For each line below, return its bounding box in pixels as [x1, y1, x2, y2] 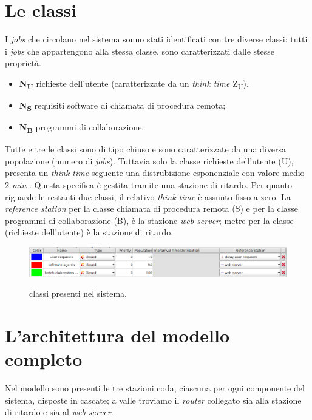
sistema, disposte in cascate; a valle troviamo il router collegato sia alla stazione [5, 393, 302, 406]
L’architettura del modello [5, 322, 230, 347]
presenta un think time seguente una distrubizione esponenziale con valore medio [5, 166, 305, 179]
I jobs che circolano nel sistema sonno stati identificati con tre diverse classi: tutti [5, 33, 308, 46]
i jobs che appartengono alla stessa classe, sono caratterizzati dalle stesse [5, 44, 274, 57]
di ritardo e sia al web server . [5, 405, 114, 418]
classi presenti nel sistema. [29, 287, 127, 300]
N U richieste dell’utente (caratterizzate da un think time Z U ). [19, 76, 249, 91]
